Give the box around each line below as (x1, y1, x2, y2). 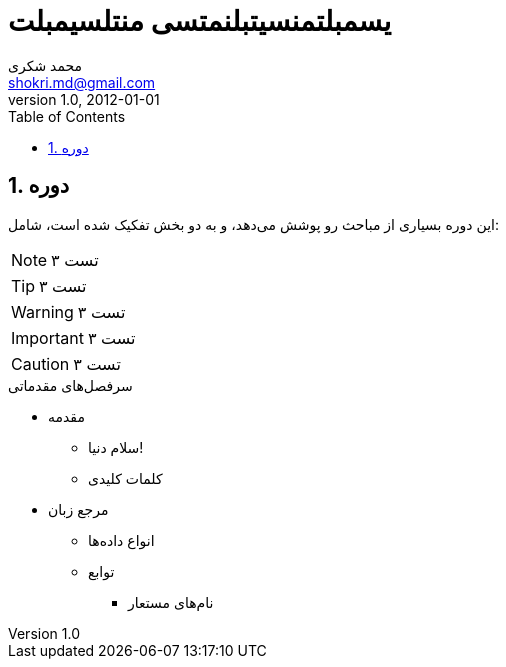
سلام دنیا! (88, 438, 144, 456)
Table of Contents (8, 107, 126, 125)
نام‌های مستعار (128, 593, 214, 611)
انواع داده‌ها (88, 531, 155, 549)
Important (11, 327, 84, 348)
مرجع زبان (48, 500, 109, 518)
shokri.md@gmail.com (8, 73, 156, 91)
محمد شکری (8, 56, 83, 74)
